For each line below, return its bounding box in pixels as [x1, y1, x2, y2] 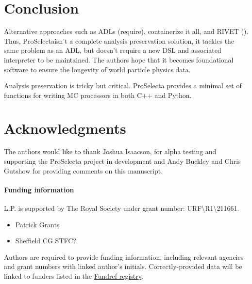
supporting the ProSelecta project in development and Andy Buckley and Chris [4, 156, 241, 166]
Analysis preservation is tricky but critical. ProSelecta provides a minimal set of [4, 80, 242, 91]
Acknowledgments [4, 118, 126, 138]
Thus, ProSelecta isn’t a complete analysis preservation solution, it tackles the [4, 35, 235, 46]
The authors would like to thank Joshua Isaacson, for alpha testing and [4, 146, 217, 157]
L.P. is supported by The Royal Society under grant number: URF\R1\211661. [4, 203, 239, 213]
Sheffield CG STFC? [15, 236, 76, 246]
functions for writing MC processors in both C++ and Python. [4, 90, 192, 100]
